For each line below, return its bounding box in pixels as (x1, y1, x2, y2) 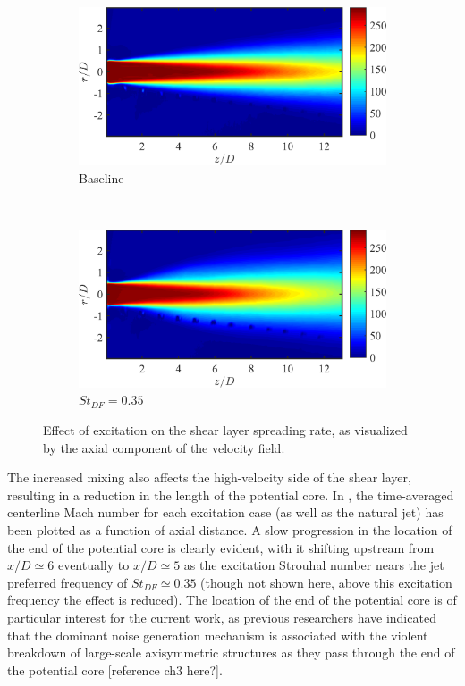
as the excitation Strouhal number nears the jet (183, 556, 444, 574)
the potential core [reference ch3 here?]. (7, 660, 223, 679)
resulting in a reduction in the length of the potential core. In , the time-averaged (7, 485, 454, 504)
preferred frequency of (7, 573, 128, 591)
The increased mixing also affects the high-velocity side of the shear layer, (7, 468, 411, 487)
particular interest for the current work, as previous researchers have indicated (7, 607, 436, 626)
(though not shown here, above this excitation (200, 573, 452, 591)
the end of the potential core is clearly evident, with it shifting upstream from (7, 538, 435, 556)
